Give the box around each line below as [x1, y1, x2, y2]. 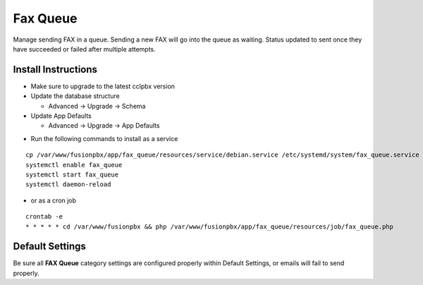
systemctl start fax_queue [25, 170, 119, 178]
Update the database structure [30, 92, 120, 100]
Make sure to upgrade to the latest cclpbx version [30, 82, 176, 90]
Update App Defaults [30, 111, 92, 120]
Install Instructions [13, 63, 98, 75]
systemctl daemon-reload [25, 181, 111, 188]
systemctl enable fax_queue [25, 161, 123, 169]
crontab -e [25, 212, 63, 221]
